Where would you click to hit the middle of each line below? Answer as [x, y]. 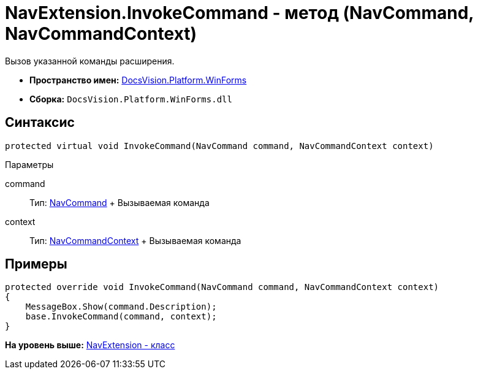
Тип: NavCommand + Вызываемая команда [120, 202]
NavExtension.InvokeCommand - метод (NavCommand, [239, 13]
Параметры [29, 164]
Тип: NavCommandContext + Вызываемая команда [135, 240]
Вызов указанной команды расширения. [90, 61]
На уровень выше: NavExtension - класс [90, 345]
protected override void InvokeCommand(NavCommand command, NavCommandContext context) [222, 287]
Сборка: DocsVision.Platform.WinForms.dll [131, 99]
